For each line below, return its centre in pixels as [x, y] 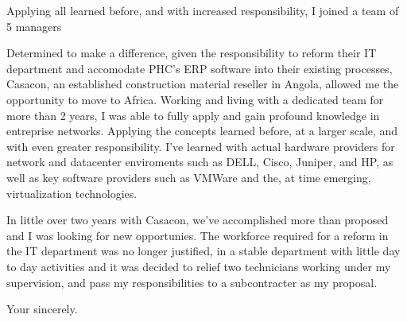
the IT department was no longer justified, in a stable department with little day [203, 251]
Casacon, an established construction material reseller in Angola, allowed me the [203, 84]
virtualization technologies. [72, 193]
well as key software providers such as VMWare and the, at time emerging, [189, 177]
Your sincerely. [42, 309]
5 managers [34, 26]
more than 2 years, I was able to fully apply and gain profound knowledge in [193, 115]
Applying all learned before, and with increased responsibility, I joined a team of [203, 10]
